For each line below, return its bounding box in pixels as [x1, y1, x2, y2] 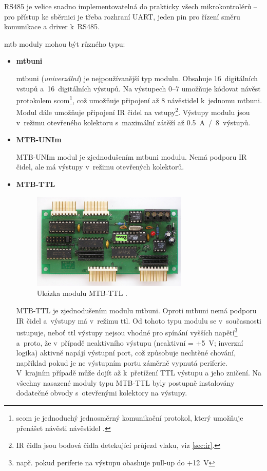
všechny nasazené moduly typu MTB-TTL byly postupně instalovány [16, 377, 235, 388]
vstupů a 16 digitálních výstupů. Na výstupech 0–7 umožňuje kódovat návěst [16, 83, 261, 93]
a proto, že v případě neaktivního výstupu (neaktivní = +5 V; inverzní [16, 337, 243, 348]
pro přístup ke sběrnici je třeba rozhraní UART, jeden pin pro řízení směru [4, 11, 240, 22]
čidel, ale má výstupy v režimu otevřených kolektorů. [16, 161, 184, 172]
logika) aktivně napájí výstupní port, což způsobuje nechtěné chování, [16, 347, 236, 358]
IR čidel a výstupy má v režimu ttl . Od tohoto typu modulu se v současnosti [16, 315, 261, 326]
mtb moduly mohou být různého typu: [4, 38, 125, 49]
